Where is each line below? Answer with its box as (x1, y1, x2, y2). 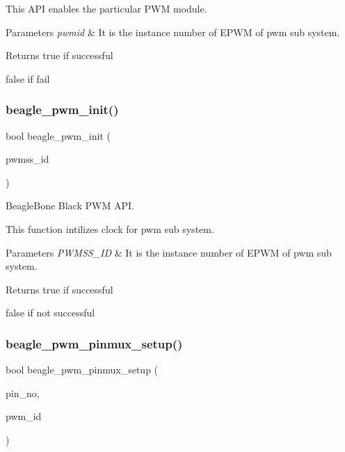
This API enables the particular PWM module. (6, 1, 207, 15)
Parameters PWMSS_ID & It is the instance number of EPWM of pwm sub (6, 245, 332, 259)
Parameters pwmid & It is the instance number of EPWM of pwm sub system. (6, 24, 340, 39)
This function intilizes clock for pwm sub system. (6, 221, 214, 236)
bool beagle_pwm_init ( (6, 128, 111, 143)
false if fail (6, 71, 50, 86)
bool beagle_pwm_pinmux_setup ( (6, 362, 159, 377)
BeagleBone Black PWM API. (6, 198, 134, 213)
